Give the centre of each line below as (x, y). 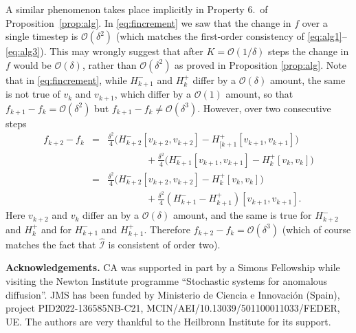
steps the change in (309, 51)
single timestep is (42, 36)
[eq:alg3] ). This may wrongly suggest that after (104, 51)
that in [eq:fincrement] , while (66, 79)
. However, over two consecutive (264, 108)
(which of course (316, 229)
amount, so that (259, 94)
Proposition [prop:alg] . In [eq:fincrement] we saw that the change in (148, 22)
